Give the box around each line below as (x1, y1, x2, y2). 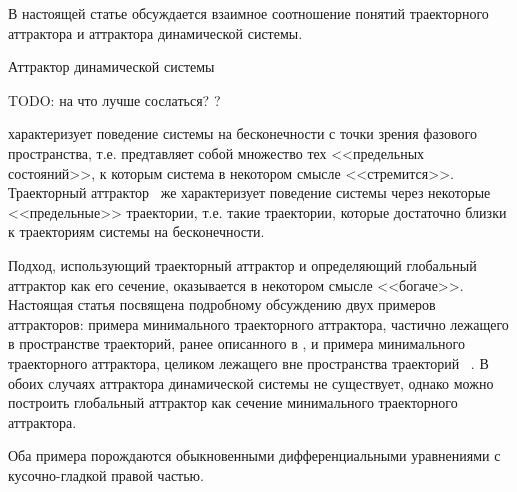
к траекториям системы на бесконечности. (8, 221, 265, 242)
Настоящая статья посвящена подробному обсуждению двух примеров (8, 294, 436, 315)
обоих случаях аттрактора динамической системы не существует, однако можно (8, 372, 494, 393)
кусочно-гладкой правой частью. (8, 464, 204, 485)
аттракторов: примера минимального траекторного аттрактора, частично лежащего (8, 313, 509, 334)
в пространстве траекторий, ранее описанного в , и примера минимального (8, 333, 465, 354)
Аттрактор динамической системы (8, 56, 215, 77)
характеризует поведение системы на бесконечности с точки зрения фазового (8, 123, 477, 144)
